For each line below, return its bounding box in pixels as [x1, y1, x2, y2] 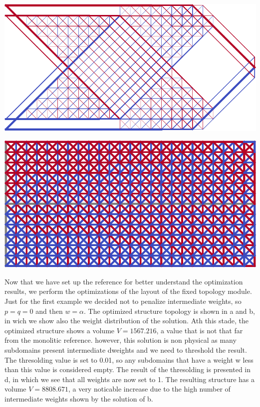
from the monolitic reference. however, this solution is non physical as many [4, 335, 237, 345]
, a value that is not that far [156, 325, 243, 335]
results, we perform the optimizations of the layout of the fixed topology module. [4, 286, 252, 296]
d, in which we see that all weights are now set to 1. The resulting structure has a [4, 374, 255, 384]
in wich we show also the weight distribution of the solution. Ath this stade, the [4, 315, 249, 326]
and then [35, 305, 63, 316]
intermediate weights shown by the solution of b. [4, 393, 153, 404]
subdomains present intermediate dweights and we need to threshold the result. [4, 344, 247, 355]
